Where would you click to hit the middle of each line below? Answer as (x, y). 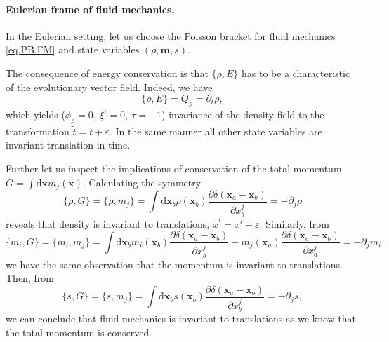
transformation (38, 131)
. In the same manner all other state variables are (216, 131)
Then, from (30, 278)
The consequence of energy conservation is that (107, 73)
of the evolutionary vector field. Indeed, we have (109, 87)
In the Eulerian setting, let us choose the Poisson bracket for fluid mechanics (171, 35)
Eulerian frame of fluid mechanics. (90, 9)
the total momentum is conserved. (79, 332)
